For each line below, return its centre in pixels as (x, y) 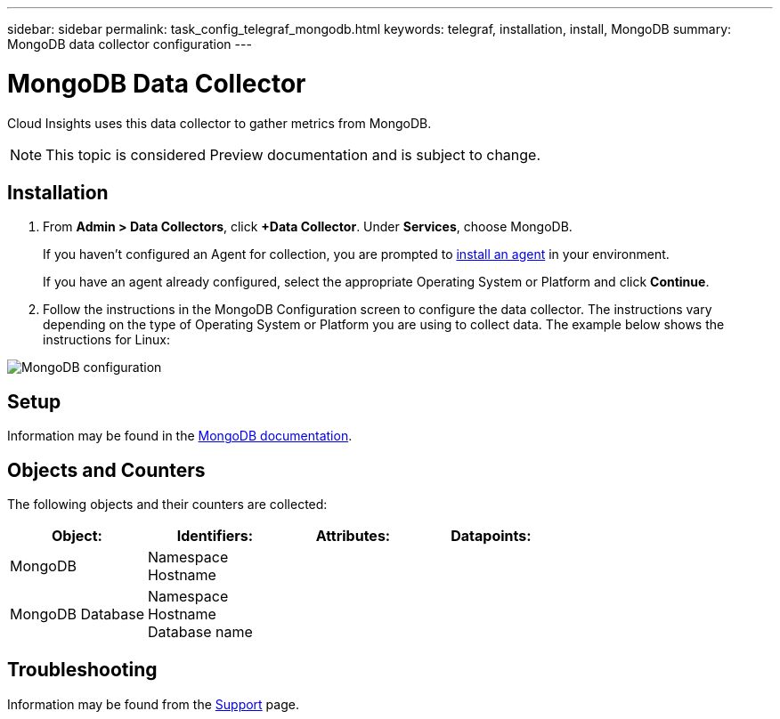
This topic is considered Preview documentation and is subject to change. (293, 154)
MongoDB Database (77, 614)
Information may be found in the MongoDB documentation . (180, 436)
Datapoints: (491, 536)
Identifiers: (215, 536)
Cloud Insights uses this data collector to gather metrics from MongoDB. (219, 123)
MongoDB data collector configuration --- (130, 44)
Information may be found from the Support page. (153, 704)
